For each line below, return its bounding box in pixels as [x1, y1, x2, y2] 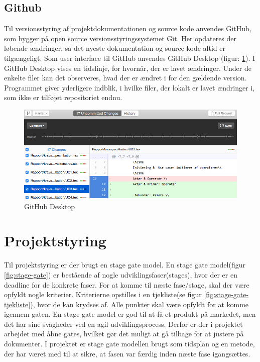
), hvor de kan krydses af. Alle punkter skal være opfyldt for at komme [30, 299, 249, 309]
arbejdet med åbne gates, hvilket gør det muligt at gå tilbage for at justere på [4, 328, 244, 339]
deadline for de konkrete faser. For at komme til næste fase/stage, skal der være [4, 279, 249, 290]
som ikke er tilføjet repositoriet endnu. [4, 92, 122, 103]
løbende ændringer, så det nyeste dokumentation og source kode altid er [4, 43, 225, 53]
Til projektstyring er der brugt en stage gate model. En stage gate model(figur [4, 259, 245, 270]
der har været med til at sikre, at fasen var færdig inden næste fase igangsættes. [4, 348, 250, 358]
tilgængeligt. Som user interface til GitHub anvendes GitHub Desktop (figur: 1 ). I [4, 52, 255, 63]
